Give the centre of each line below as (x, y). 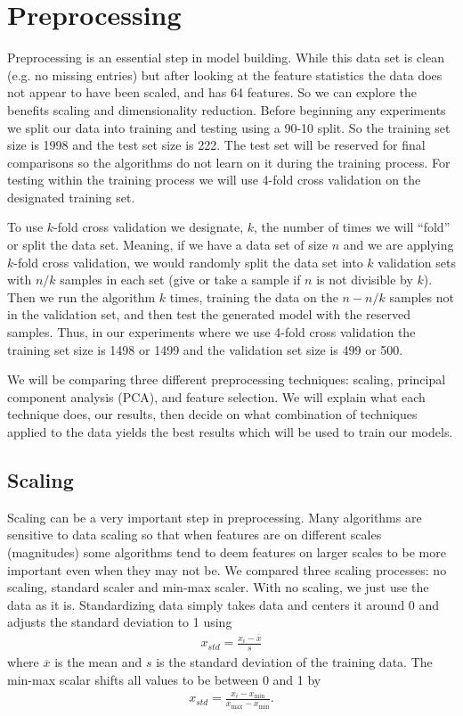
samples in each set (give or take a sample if (180, 280)
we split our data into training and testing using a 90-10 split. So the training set (229, 127)
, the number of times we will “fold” (352, 227)
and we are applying (398, 245)
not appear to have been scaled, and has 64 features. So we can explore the (212, 92)
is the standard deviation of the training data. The (294, 662)
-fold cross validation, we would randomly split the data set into (188, 262)
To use (25, 227)
